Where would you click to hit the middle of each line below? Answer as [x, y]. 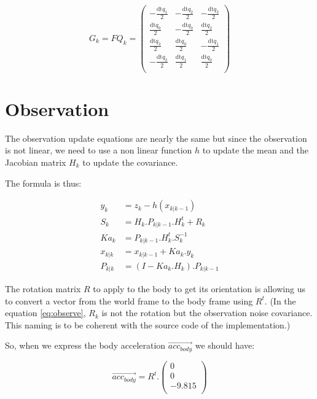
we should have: [225, 345]
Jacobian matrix [36, 162]
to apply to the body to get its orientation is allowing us [199, 289]
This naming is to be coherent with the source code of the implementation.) [148, 324]
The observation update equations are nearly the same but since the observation [156, 138]
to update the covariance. [130, 162]
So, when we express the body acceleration [85, 345]
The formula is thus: [43, 183]
